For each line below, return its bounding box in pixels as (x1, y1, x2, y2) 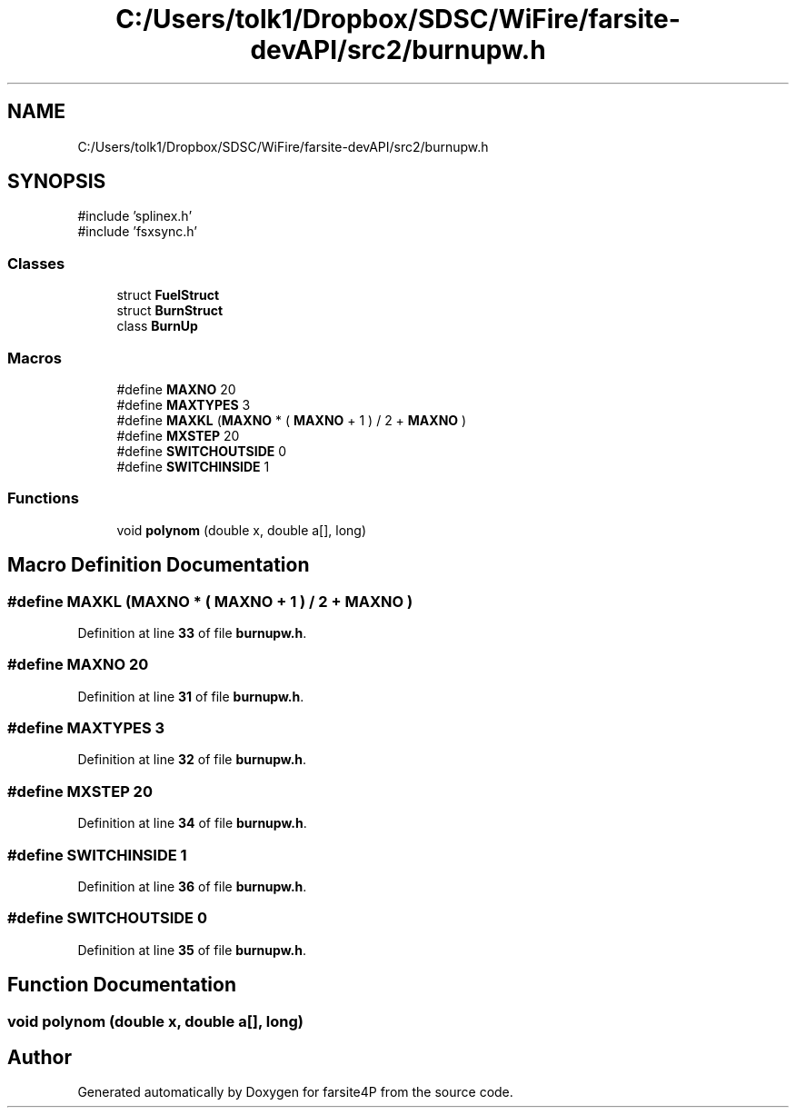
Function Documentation (7, 973, 236, 997)
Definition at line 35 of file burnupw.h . (77, 941, 306, 958)
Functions (7, 489, 79, 508)
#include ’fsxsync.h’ (77, 224, 198, 240)
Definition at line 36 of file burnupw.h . (77, 878, 307, 894)
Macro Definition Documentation (7, 553, 310, 577)
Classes (7, 254, 65, 273)
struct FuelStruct (116, 287, 220, 304)
